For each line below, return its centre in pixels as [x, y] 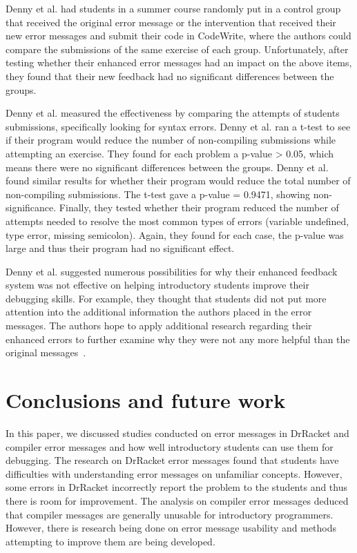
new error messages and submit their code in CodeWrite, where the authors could [178, 36]
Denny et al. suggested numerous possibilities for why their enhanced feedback [172, 271]
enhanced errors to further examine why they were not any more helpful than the [178, 339]
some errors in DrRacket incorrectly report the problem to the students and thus [176, 487]
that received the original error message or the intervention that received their [171, 22]
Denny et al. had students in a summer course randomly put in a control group [173, 8]
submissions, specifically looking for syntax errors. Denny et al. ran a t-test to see [178, 126]
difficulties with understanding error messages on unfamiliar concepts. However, [174, 473]
